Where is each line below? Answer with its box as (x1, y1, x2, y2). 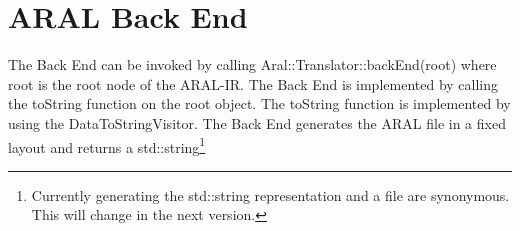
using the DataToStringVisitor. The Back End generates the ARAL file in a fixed (8, 112, 506, 133)
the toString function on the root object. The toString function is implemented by (8, 93, 511, 114)
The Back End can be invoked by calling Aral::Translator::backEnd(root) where (8, 54, 497, 75)
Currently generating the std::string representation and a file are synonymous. (31, 184, 510, 205)
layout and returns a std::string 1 (8, 133, 206, 157)
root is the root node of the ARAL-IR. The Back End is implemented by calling (8, 73, 499, 94)
